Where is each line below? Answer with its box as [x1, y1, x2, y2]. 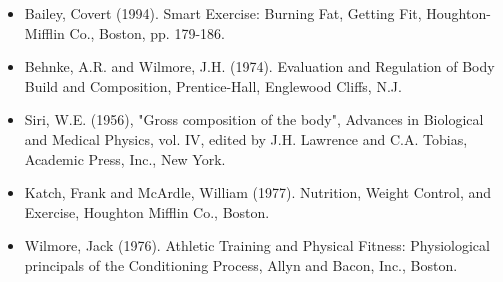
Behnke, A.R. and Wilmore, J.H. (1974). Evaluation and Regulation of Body [24, 56, 495, 77]
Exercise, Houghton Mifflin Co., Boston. [24, 201, 270, 222]
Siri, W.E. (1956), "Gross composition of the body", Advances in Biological [24, 109, 484, 130]
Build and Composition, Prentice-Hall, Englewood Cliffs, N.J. [24, 75, 402, 96]
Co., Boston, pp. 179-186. [69, 22, 225, 43]
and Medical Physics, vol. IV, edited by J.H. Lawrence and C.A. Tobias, [24, 128, 468, 149]
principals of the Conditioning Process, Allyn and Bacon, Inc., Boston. [24, 254, 458, 275]
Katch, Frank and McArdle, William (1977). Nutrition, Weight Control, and [24, 182, 492, 203]
